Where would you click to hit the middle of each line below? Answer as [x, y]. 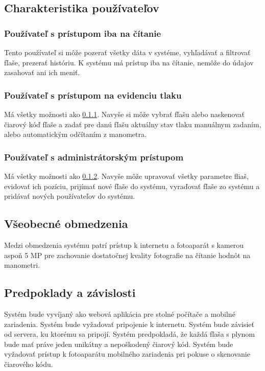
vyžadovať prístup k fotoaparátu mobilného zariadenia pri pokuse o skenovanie [127, 354]
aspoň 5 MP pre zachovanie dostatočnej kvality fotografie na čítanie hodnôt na [127, 255]
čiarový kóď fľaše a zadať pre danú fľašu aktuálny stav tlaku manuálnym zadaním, [133, 124]
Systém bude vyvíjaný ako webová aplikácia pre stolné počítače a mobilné [120, 314]
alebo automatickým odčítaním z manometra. [75, 134]
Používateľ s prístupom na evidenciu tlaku [93, 95]
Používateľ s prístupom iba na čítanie [83, 33]
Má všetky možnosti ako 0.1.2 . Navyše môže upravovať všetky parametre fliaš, [126, 176]
